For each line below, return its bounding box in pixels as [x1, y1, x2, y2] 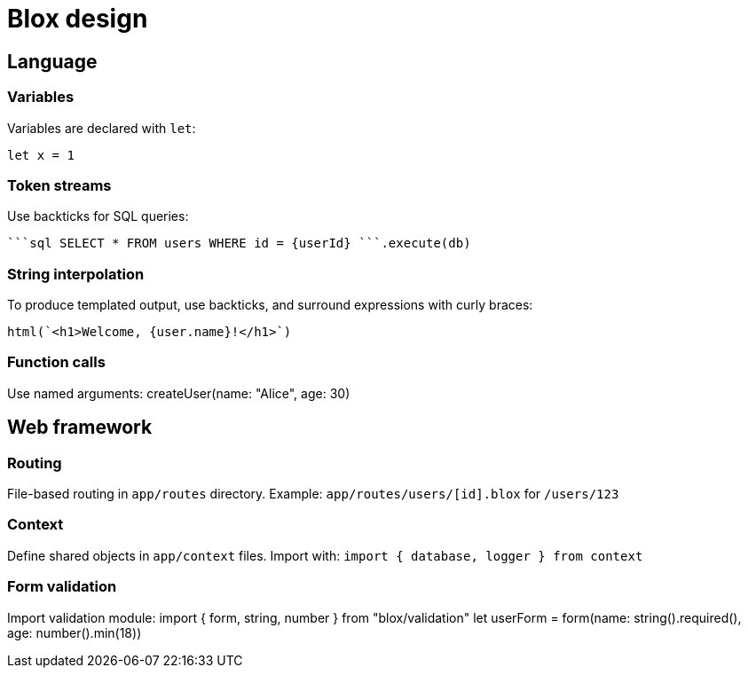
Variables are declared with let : [7, 120, 196, 136]
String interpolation [7, 264, 145, 283]
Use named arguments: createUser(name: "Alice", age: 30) [7, 385, 350, 401]
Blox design [7, 4, 148, 34]
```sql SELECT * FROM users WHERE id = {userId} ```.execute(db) [7, 236, 471, 251]
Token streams [7, 176, 112, 194]
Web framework [7, 416, 153, 439]
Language [7, 50, 98, 73]
